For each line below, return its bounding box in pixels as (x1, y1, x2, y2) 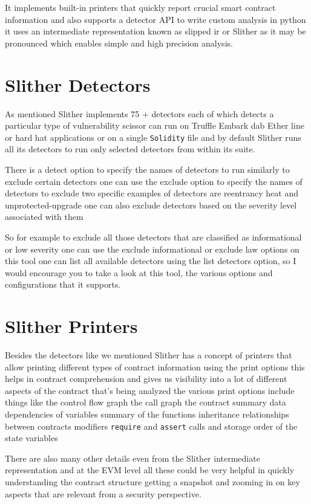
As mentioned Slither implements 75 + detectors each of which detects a (5, 107, 274, 120)
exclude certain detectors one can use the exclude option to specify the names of (5, 175, 303, 187)
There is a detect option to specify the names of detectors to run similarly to (5, 163, 290, 175)
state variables (5, 431, 58, 444)
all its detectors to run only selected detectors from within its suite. (5, 143, 255, 155)
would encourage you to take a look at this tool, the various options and (5, 266, 273, 279)
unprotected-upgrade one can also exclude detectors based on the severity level (5, 198, 297, 211)
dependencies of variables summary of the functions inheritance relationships (5, 407, 289, 420)
